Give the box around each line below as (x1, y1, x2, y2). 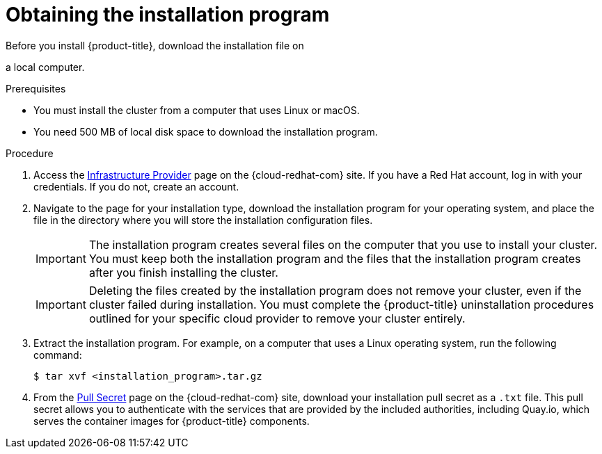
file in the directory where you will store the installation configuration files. (33, 213, 373, 226)
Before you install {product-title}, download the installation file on (6, 39, 304, 51)
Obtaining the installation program (6, 3, 330, 26)
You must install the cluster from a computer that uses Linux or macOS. (33, 104, 360, 116)
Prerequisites (6, 82, 66, 95)
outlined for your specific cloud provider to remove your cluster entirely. (88, 311, 466, 325)
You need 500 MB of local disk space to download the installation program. (33, 125, 378, 138)
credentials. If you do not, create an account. (33, 180, 239, 193)
